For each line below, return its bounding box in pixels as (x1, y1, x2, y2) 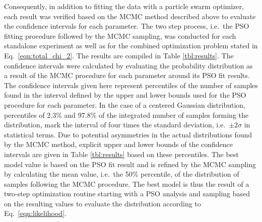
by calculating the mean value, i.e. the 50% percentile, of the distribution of (4, 169, 239, 179)
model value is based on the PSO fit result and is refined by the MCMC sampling (4, 159, 256, 169)
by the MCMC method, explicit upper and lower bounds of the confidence (4, 139, 233, 150)
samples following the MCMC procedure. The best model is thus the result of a (4, 178, 249, 189)
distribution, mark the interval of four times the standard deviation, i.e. (4, 119, 226, 130)
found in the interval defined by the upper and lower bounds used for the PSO (4, 90, 246, 100)
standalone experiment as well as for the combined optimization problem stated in (4, 40, 258, 51)
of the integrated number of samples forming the (99, 109, 249, 120)
